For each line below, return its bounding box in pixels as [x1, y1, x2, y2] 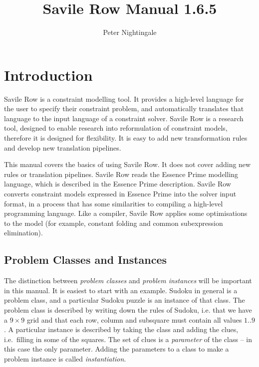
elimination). [4, 227, 43, 238]
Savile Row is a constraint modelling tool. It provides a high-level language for [4, 93, 244, 104]
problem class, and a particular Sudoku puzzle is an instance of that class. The [4, 295, 245, 305]
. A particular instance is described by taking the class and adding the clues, [4, 324, 239, 335]
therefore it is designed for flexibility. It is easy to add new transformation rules [4, 133, 248, 143]
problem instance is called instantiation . [4, 353, 126, 364]
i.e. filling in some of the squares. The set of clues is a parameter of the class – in [4, 334, 252, 344]
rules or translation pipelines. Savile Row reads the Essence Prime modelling [4, 169, 239, 179]
